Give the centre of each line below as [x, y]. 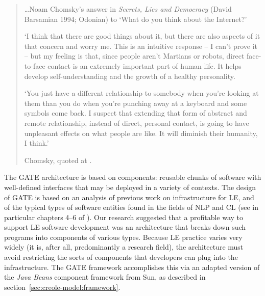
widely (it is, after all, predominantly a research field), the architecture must [124, 247]
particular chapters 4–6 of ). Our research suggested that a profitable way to [124, 217]
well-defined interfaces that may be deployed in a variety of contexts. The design [130, 187]
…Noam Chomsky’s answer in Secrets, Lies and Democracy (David [128, 9]
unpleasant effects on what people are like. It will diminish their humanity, [141, 133]
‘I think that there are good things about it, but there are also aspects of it [142, 36]
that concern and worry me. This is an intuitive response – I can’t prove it [141, 46]
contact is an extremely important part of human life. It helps [144, 65]
